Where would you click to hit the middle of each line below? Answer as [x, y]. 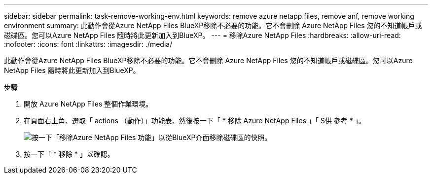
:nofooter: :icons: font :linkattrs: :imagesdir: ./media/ [88, 44]
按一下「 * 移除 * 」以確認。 [69, 154]
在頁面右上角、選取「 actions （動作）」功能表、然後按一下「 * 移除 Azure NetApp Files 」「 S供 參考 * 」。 [195, 121]
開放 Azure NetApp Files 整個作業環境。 [88, 104]
